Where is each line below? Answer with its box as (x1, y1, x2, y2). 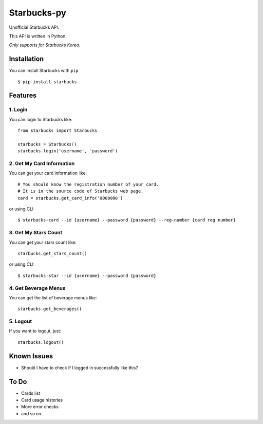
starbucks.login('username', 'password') (18, 148, 118, 154)
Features (9, 92, 37, 100)
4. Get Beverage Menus (9, 285, 66, 292)
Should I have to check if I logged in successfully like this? (21, 365, 138, 370)
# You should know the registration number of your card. (18, 182, 159, 187)
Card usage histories (21, 397, 63, 403)
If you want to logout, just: (9, 328, 62, 334)
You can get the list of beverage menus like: (9, 295, 97, 300)
